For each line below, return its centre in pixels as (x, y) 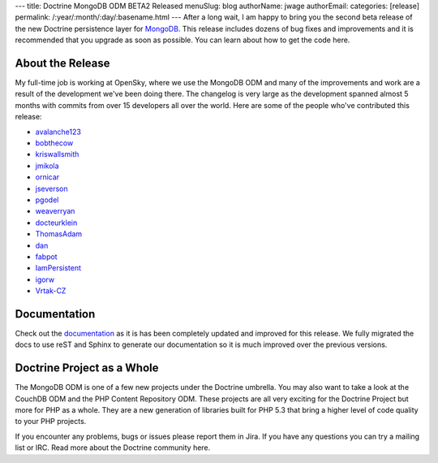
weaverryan (55, 211)
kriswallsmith (57, 154)
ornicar (47, 177)
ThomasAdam (59, 234)
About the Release (62, 63)
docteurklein (56, 223)
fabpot (46, 257)
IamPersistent (58, 268)
